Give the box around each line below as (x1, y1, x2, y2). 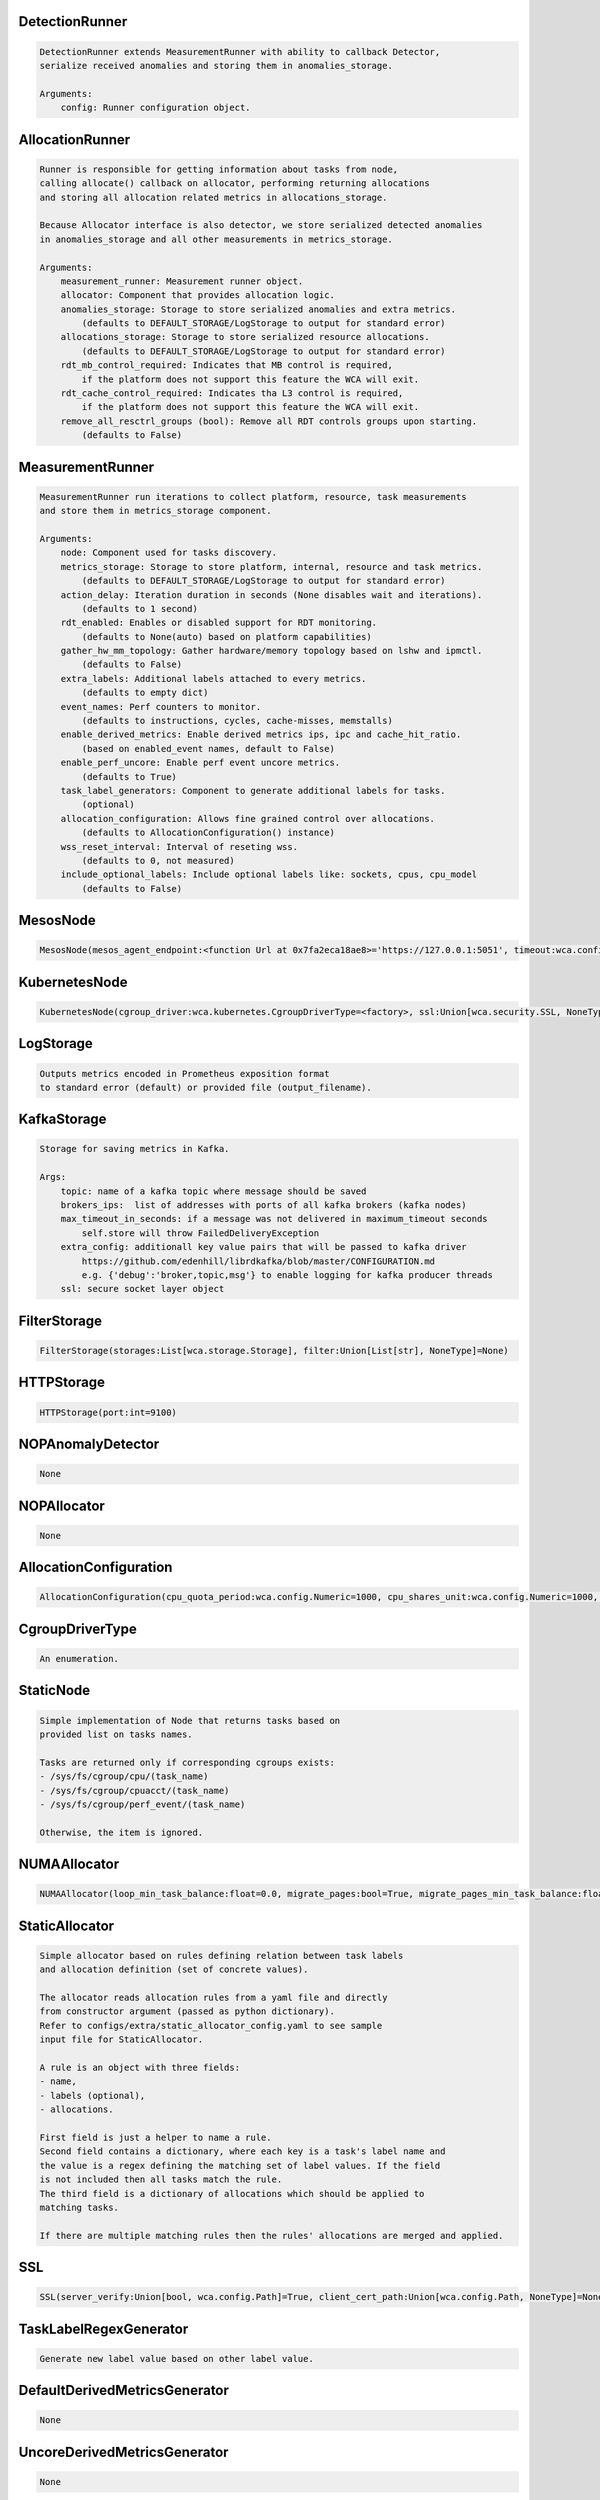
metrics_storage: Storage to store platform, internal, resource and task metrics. (60, 561, 483, 572)
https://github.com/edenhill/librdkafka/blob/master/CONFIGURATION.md (81, 1255, 435, 1267)
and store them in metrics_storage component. (39, 505, 272, 517)
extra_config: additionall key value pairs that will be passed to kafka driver (60, 1241, 467, 1253)
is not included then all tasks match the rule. (39, 2174, 283, 2185)
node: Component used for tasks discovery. (60, 547, 277, 559)
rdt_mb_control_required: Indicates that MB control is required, (60, 360, 394, 371)
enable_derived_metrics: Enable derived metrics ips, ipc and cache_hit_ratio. (60, 729, 462, 740)
